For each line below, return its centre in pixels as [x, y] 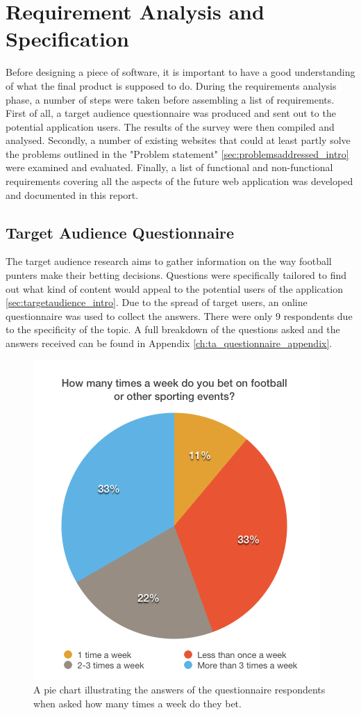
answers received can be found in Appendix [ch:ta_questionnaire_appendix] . [169, 343]
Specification [67, 39]
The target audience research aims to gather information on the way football [169, 261]
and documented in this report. [72, 194]
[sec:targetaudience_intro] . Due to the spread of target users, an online [157, 302]
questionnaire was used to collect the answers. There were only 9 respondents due [179, 315]
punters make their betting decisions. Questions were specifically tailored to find [176, 275]
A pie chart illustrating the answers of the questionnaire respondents [179, 690]
